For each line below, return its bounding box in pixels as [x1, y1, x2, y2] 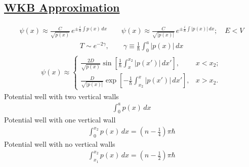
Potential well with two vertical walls [4, 91, 119, 101]
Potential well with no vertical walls [4, 138, 115, 149]
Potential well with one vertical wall [4, 114, 116, 125]
